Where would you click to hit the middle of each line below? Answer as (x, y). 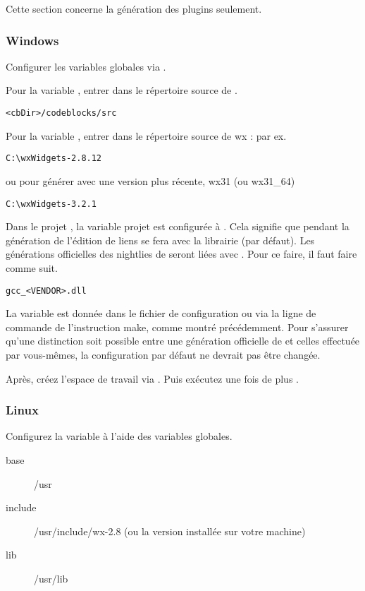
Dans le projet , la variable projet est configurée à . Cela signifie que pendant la (178, 226)
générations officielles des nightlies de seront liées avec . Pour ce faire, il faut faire (181, 254)
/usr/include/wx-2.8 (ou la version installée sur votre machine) (170, 531)
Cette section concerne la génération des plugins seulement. (134, 8)
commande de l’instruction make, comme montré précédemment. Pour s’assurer (177, 327)
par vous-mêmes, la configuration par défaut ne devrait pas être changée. (163, 354)
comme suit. (32, 267)
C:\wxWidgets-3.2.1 (51, 204)
